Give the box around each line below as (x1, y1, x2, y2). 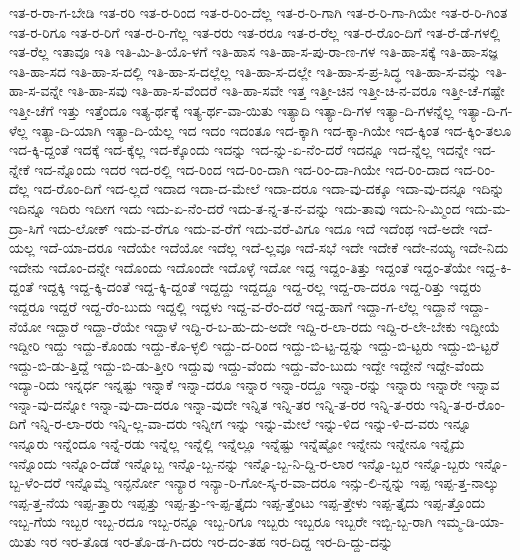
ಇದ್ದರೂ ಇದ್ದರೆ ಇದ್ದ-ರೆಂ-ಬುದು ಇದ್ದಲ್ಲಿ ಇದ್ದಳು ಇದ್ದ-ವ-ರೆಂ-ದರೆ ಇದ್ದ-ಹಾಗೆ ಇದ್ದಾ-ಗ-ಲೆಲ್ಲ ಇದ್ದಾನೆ (9, 295, 456, 316)
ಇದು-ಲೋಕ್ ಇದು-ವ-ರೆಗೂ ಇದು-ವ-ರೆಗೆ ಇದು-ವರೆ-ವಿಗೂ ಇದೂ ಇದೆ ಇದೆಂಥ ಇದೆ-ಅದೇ (48, 217, 465, 238)
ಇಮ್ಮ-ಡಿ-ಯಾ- (437, 511, 505, 532)
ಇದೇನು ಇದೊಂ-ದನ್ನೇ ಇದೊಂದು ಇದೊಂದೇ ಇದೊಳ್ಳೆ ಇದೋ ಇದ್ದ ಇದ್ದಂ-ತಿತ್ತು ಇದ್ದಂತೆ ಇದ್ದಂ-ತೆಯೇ (9, 256, 472, 277)
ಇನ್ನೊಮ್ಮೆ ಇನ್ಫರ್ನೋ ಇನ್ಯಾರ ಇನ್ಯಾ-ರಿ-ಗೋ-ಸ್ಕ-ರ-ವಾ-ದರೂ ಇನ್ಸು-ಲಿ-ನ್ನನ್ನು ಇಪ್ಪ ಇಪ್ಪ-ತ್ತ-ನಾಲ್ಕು (65, 472, 499, 493)
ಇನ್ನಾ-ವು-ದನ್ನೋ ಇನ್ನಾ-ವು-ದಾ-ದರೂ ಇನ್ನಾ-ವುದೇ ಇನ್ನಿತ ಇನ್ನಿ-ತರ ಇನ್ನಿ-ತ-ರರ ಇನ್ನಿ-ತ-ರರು (9, 393, 426, 414)
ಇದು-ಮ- (465, 197, 511, 218)
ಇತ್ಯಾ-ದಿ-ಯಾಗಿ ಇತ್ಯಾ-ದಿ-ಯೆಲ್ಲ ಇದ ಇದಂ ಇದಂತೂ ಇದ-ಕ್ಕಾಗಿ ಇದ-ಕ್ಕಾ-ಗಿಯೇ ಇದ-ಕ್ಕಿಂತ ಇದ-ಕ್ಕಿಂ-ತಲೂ (32, 119, 512, 140)
